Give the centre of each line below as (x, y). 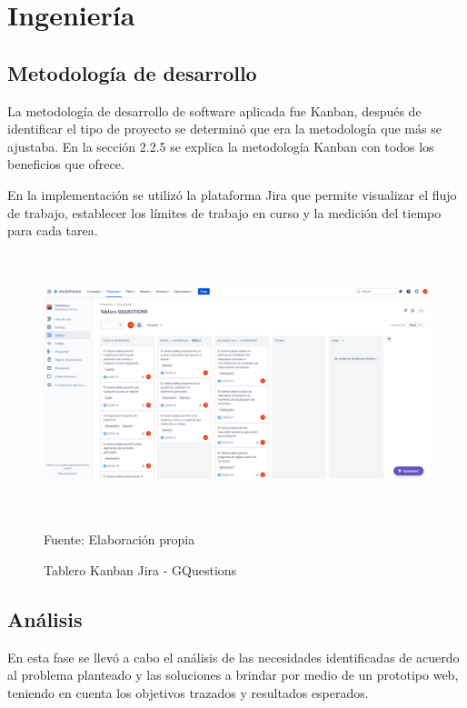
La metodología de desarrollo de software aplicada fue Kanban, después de (214, 110)
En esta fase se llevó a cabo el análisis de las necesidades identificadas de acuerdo (233, 657)
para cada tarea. (53, 230)
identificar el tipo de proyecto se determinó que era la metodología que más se (224, 129)
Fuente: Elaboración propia (119, 539)
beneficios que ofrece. (66, 164)
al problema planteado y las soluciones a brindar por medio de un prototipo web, (233, 675)
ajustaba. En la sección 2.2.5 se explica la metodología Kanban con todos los (221, 146)
